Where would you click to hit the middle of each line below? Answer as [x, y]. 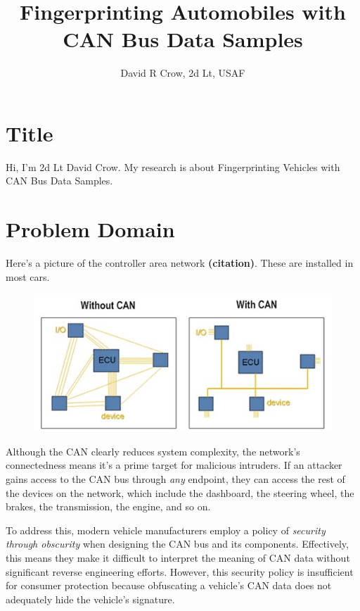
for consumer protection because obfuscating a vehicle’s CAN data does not [169, 585]
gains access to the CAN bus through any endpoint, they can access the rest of [175, 479]
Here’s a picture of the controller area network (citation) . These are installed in [180, 263]
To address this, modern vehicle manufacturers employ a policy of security [166, 530]
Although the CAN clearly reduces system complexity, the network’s [153, 451]
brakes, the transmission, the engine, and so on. [108, 506]
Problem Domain [90, 229]
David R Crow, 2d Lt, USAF [183, 73]
